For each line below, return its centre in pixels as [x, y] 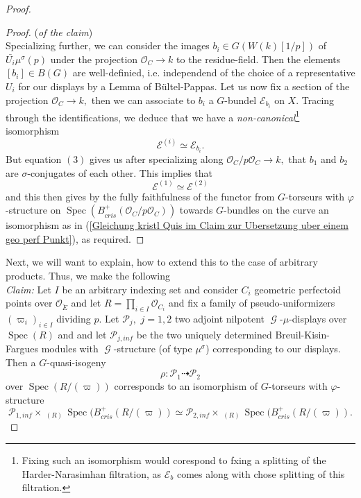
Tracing [318, 100]
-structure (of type [153, 349]
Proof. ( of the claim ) [49, 32]
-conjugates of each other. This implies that [120, 172]
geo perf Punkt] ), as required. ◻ [75, 238]
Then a [21, 362]
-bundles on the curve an [276, 210]
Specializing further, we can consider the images [108, 45]
